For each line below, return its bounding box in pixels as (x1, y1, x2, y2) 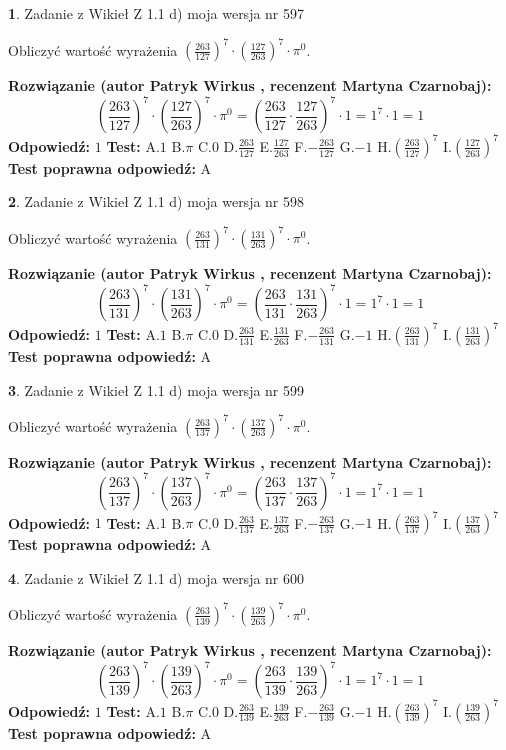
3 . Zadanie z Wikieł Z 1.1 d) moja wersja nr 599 (8, 379, 305, 400)
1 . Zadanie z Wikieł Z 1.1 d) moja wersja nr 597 (8, 3, 305, 23)
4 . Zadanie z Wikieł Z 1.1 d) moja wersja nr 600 (8, 567, 305, 588)
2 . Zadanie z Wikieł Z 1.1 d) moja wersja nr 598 (8, 191, 305, 212)
